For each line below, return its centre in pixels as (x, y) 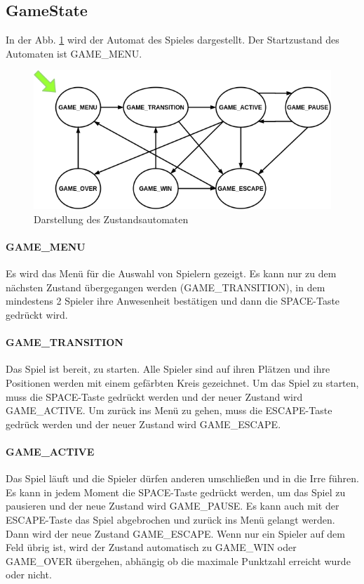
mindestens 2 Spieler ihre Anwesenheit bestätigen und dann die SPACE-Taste (173, 301)
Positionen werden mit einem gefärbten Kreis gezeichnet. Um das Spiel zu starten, (182, 382)
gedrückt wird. (37, 314)
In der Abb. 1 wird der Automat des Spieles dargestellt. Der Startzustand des (173, 40)
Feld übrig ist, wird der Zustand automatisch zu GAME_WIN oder (151, 547)
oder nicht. (29, 575)
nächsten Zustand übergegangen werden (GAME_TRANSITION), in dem (166, 287)
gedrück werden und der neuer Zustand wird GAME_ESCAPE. (143, 424)
